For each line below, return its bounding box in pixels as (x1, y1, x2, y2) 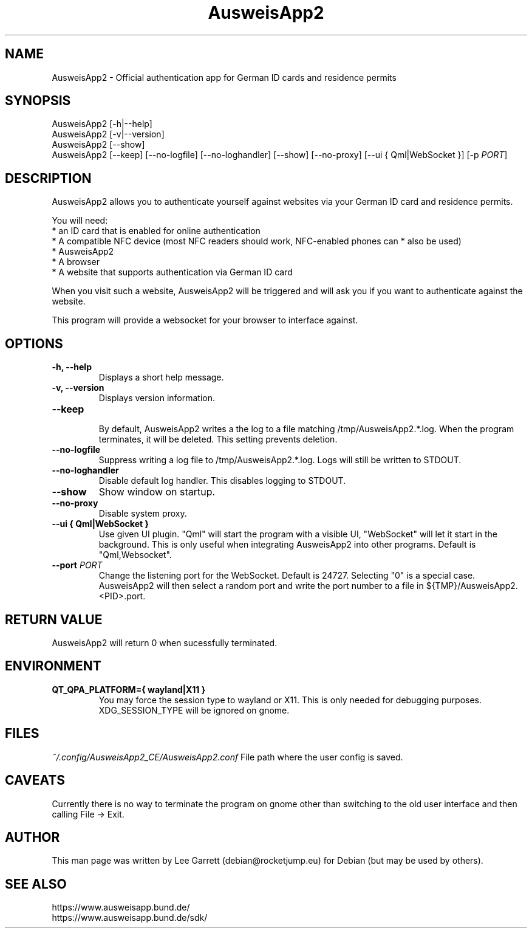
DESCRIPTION (5, 170, 92, 186)
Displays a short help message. (98, 372, 224, 383)
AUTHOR (5, 829, 60, 845)
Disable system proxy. (98, 508, 187, 519)
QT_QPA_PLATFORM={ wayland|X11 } (52, 684, 206, 695)
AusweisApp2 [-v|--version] (52, 129, 165, 140)
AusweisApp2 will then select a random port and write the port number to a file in (98, 580, 424, 591)
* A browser (52, 256, 100, 267)
